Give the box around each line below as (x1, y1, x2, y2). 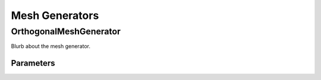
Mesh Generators (11, 9, 99, 22)
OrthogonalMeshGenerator (11, 26, 121, 37)
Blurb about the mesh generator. (11, 43, 91, 50)
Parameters (11, 58, 55, 68)
